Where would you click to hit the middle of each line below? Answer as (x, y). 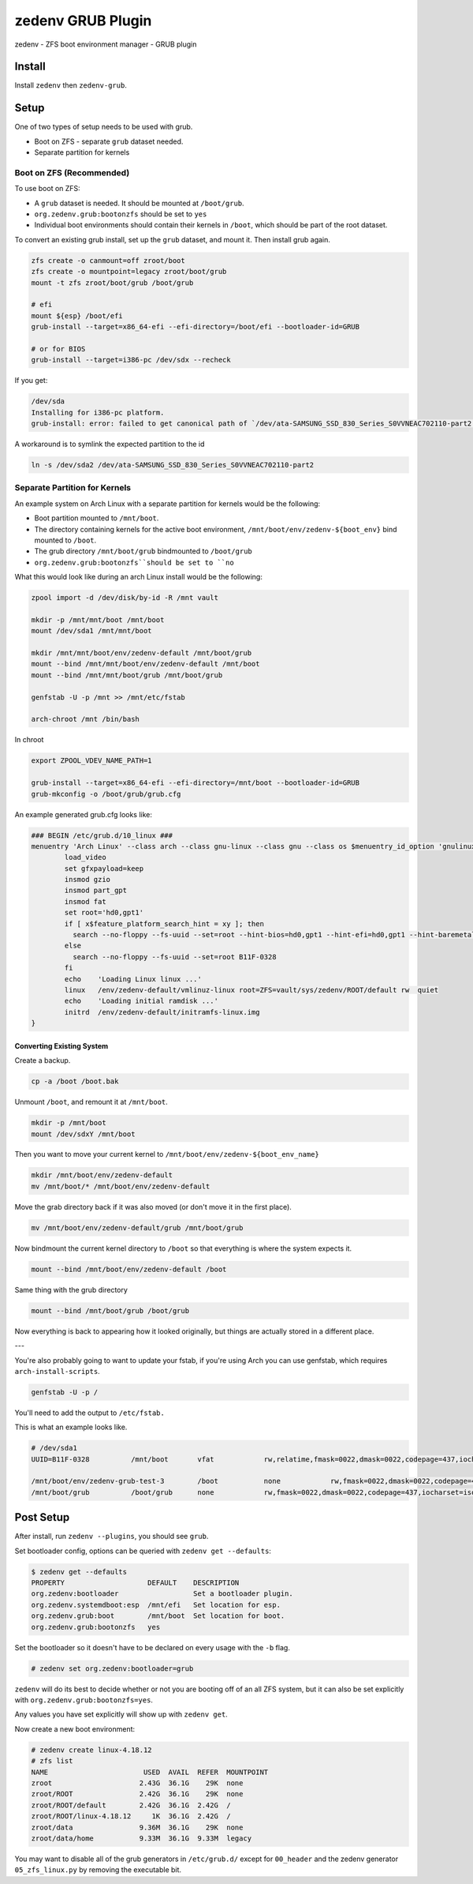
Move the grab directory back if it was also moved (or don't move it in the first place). (153, 1207)
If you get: (31, 381)
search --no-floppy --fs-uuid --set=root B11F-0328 (174, 957)
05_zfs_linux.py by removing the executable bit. (98, 1870)
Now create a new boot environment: (75, 1728)
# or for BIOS (58, 349)
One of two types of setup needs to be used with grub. (104, 127)
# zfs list (52, 1761)
